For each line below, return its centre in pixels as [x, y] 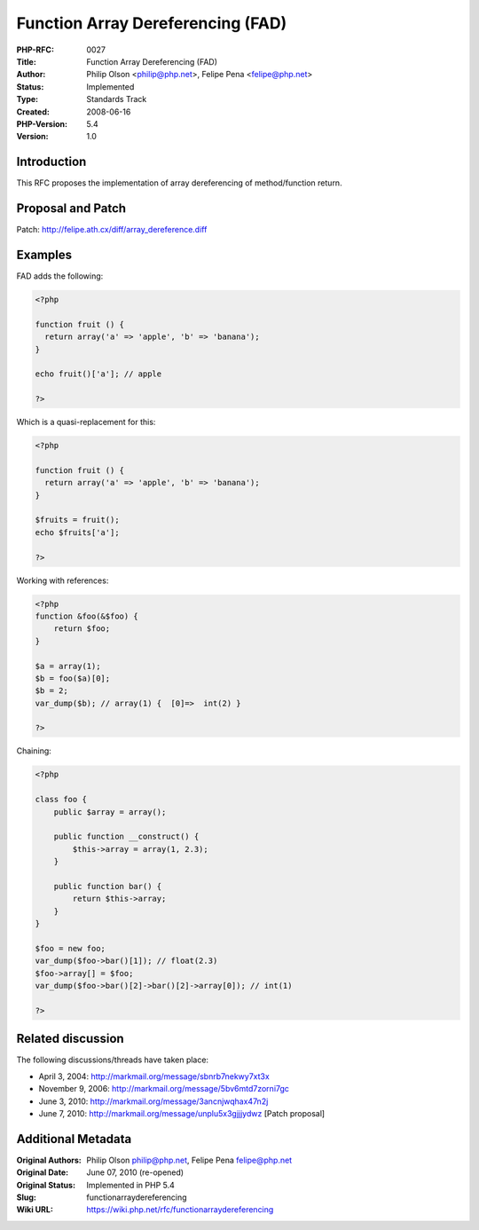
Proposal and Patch [71, 208]
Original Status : [46, 1185]
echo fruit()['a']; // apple [98, 374]
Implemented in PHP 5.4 [130, 1185]
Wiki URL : [35, 1210]
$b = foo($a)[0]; [73, 678]
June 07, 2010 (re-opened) [135, 1172]
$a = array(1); [68, 666]
